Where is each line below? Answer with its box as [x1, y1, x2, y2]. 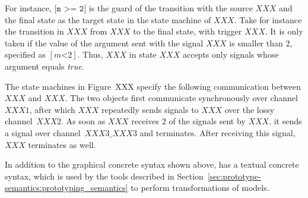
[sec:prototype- [207, 169, 261, 182]
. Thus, [77, 48, 103, 61]
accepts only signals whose [182, 48, 279, 61]
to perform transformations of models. [131, 181, 269, 194]
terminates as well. [28, 138, 96, 150]
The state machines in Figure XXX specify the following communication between [5, 80, 301, 92]
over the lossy [224, 103, 275, 115]
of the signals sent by [169, 115, 246, 127]
